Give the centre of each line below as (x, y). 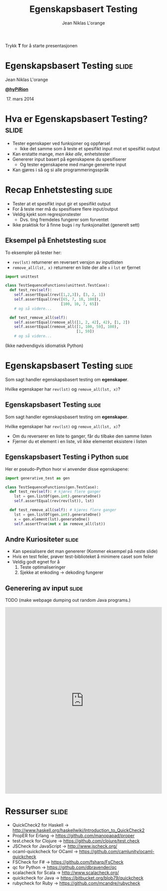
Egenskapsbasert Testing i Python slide (67, 457)
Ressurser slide (37, 811)
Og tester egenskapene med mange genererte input (73, 164)
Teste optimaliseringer (43, 567)
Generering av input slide (44, 588)
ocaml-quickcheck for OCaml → (45, 852)
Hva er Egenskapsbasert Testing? (77, 119)
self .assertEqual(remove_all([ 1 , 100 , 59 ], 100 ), (67, 327)
